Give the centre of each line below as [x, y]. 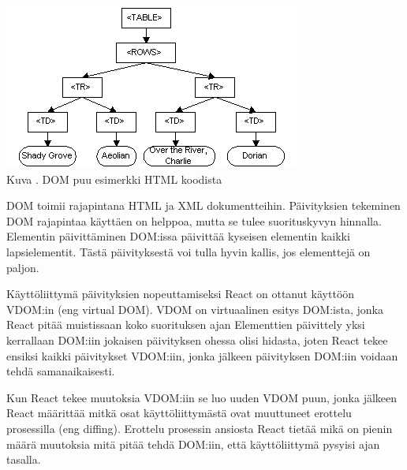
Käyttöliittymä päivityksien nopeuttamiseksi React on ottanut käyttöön [181, 294]
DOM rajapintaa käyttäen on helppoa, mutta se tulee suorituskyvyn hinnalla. [194, 220]
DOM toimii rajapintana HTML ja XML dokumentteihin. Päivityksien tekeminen [203, 205]
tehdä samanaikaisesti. [61, 371]
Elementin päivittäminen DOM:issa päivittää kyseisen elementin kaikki [178, 236]
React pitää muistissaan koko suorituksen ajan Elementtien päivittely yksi [186, 325]
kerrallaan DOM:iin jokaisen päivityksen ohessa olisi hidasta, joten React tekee [197, 339]
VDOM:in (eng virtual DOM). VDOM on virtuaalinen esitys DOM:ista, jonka [195, 309]
